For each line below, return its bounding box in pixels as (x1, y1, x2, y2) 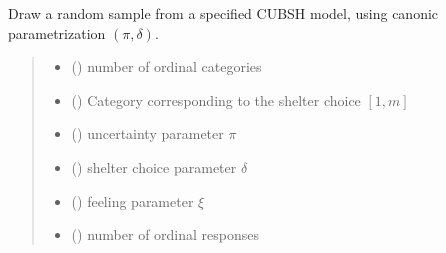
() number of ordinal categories (71, 56, 262, 77)
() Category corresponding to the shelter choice (71, 89, 361, 110)
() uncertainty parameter (71, 123, 224, 144)
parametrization (8, 22, 106, 43)
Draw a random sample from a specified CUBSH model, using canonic (8, 3, 439, 23)
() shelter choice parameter (71, 156, 237, 177)
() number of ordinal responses (71, 224, 260, 245)
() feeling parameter (71, 190, 194, 211)
